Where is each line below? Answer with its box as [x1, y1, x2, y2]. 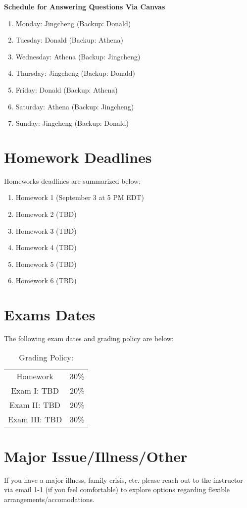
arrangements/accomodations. [4, 494, 95, 505]
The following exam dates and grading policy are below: [4, 333, 174, 344]
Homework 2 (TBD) [15, 209, 77, 219]
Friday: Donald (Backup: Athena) [15, 84, 118, 95]
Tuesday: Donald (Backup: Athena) [15, 35, 123, 45]
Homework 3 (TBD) [15, 225, 77, 236]
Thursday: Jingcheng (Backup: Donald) [15, 68, 135, 78]
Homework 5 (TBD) [15, 258, 77, 269]
